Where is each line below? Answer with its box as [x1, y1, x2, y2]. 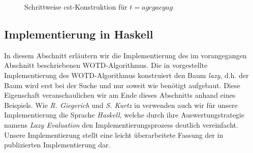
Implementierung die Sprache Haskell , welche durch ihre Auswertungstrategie [4, 109, 244, 120]
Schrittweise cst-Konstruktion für [24, 2, 128, 12]
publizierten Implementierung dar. [4, 139, 111, 150]
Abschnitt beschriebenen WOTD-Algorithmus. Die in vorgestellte [4, 60, 208, 70]
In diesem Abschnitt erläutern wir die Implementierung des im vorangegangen [4, 50, 247, 60]
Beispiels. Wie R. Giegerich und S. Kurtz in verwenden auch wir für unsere [4, 99, 238, 110]
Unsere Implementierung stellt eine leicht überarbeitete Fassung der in [4, 129, 224, 140]
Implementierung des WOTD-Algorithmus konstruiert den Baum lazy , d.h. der [4, 69, 249, 80]
